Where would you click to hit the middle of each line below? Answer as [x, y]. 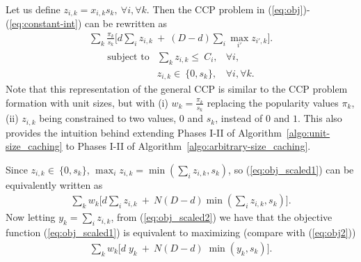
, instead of [239, 118]
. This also [320, 118]
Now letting [31, 217]
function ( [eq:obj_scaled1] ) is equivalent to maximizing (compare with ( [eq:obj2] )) [181, 232]
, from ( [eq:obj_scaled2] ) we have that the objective [222, 217]
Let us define [33, 9]
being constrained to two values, [108, 118]
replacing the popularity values [273, 102]
